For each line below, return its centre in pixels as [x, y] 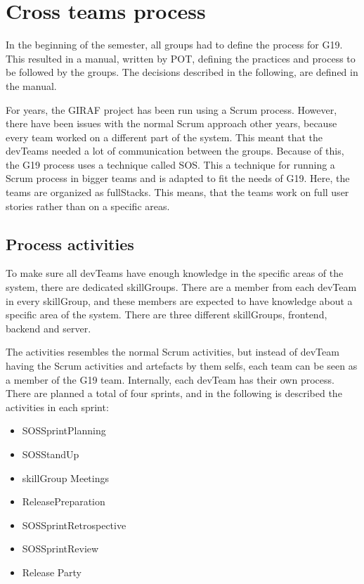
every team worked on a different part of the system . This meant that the [164, 137]
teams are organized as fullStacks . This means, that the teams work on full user [177, 192]
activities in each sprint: [57, 407]
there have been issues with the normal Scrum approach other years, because [171, 123]
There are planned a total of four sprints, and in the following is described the [174, 393]
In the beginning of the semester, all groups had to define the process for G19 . [174, 45]
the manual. [31, 85]
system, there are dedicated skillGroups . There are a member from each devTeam [181, 287]
